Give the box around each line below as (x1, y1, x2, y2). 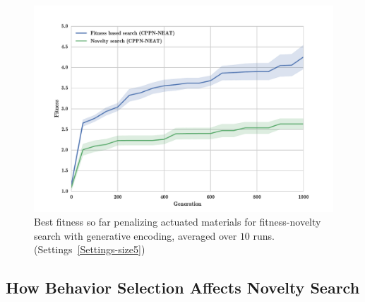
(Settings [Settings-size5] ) (34, 242, 145, 257)
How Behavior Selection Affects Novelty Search (6, 277, 360, 298)
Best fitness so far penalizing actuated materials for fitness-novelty (34, 214, 321, 229)
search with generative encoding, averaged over (34, 228, 237, 243)
